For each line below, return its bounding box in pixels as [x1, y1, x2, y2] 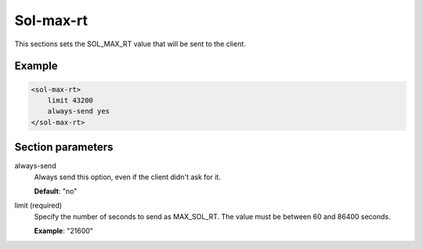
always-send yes [47, 106, 110, 116]
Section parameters [14, 141, 114, 154]
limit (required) [14, 200, 63, 211]
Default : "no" [34, 186, 78, 196]
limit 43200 [47, 96, 94, 105]
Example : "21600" [34, 226, 94, 236]
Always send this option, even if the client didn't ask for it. [34, 172, 221, 182]
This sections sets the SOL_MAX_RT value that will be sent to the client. [14, 39, 246, 49]
